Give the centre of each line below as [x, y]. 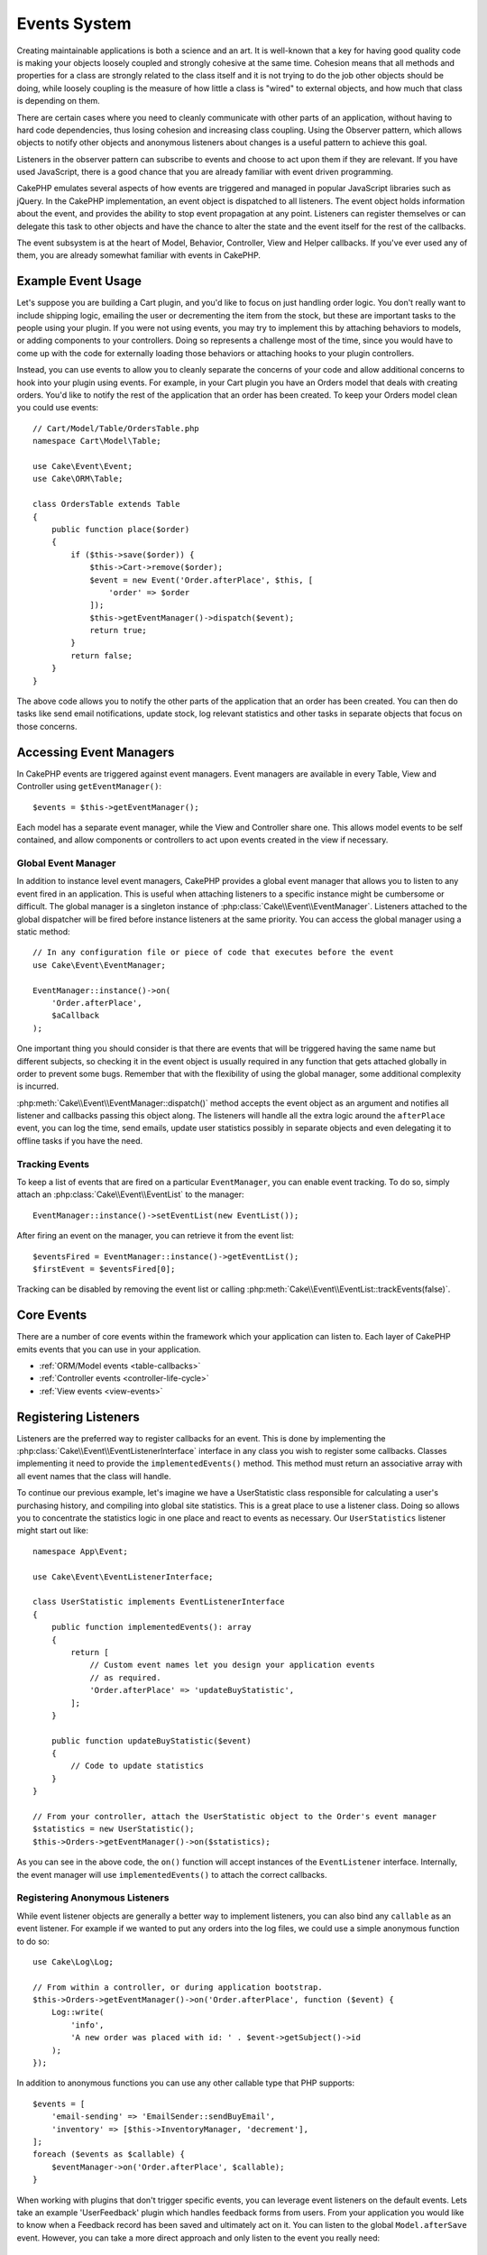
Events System [74, 23]
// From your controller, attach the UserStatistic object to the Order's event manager [235, 1817]
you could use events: [58, 408]
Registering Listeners [78, 1417]
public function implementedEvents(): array [151, 1627]
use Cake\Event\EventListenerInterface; [123, 1577]
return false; [102, 655]
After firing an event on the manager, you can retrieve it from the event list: [156, 1236]
